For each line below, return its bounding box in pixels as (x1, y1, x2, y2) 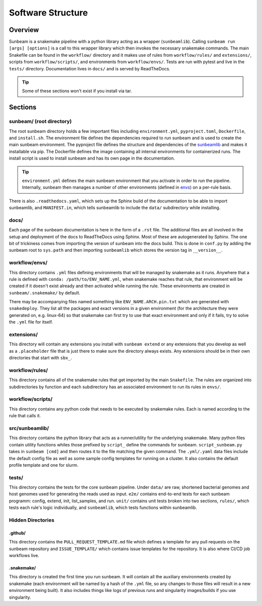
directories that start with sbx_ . (9, 355, 72, 361)
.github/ (9, 530, 26, 536)
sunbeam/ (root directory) (9, 118, 72, 125)
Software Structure (9, 7, 88, 18)
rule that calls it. (9, 413, 41, 419)
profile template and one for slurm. (9, 462, 79, 468)
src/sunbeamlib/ (9, 425, 49, 432)
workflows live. (9, 553, 39, 558)
